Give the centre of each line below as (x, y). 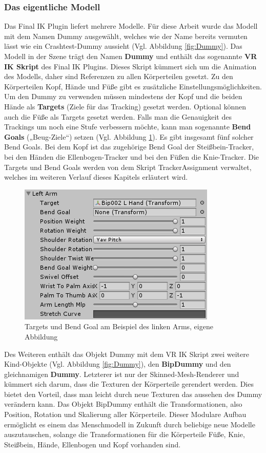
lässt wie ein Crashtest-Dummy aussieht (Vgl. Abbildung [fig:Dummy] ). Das (123, 46)
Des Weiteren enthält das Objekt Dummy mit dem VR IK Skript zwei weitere (127, 354)
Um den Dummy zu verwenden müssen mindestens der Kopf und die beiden (123, 96)
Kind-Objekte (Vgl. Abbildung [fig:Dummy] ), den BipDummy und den (118, 364)
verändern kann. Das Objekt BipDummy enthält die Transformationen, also (123, 404)
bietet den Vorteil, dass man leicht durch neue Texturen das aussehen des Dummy (133, 394)
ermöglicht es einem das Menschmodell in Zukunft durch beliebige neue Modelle (130, 424)
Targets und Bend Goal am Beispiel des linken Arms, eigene (119, 326)
